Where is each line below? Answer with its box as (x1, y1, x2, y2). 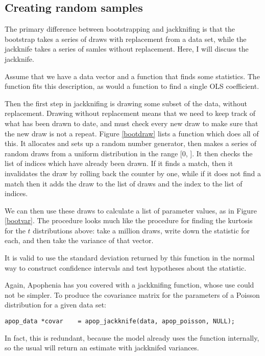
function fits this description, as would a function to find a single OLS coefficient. (5, 81, 259, 91)
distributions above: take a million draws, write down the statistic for (33, 225, 250, 235)
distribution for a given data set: (5, 299, 106, 310)
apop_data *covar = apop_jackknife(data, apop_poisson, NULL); (5, 318, 235, 325)
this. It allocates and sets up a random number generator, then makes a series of (5, 138, 257, 149)
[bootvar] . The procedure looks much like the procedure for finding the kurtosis (5, 215, 253, 226)
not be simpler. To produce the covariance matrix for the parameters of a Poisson (5, 289, 260, 300)
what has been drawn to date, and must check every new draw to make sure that (5, 117, 258, 128)
